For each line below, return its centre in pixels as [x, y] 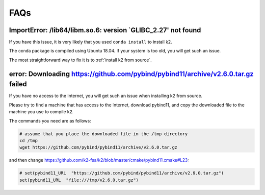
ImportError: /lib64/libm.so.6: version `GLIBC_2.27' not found [105, 30]
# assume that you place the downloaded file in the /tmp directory [104, 134]
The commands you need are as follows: [50, 121]
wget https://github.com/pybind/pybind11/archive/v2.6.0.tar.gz [98, 147]
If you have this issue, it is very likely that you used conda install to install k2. [91, 42]
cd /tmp [28, 140]
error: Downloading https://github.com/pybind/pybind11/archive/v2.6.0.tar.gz [131, 74]
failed [18, 84]
